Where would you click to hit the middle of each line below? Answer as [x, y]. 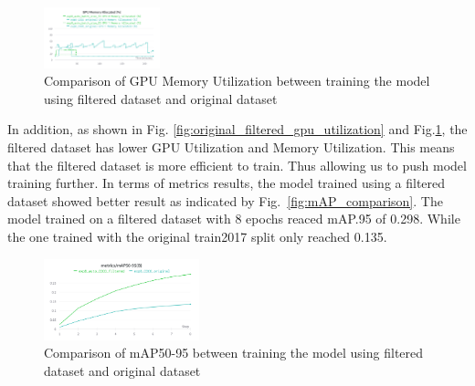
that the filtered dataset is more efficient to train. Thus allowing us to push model [237, 165]
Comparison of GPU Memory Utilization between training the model [237, 81]
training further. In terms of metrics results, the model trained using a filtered [227, 183]
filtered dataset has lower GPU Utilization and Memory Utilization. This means [231, 147]
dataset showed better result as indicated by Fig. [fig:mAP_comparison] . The [225, 200]
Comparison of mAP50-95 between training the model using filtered [234, 353]
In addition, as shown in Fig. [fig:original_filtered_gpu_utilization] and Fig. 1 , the [237, 129]
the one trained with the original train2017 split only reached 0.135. [197, 237]
